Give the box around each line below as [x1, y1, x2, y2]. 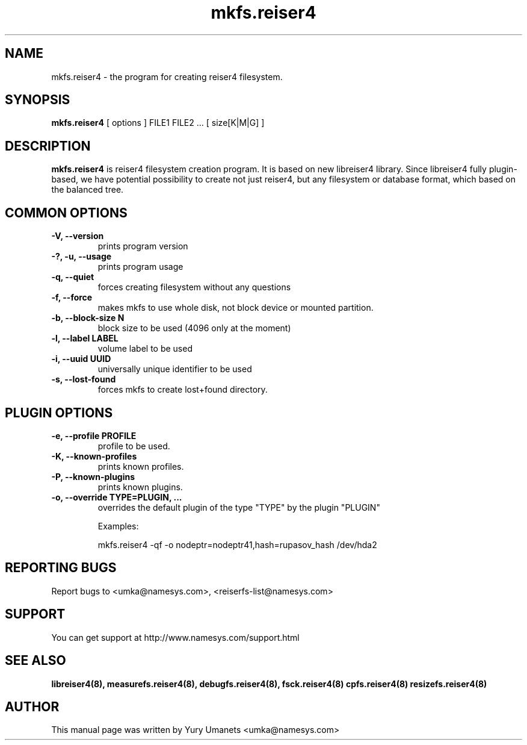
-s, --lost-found [51, 374, 116, 385]
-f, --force [51, 292, 93, 303]
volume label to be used [97, 343, 193, 354]
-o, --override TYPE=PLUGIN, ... [51, 491, 182, 502]
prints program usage [97, 261, 183, 272]
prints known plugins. [97, 481, 183, 492]
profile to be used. [97, 440, 170, 451]
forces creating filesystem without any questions [97, 282, 291, 293]
